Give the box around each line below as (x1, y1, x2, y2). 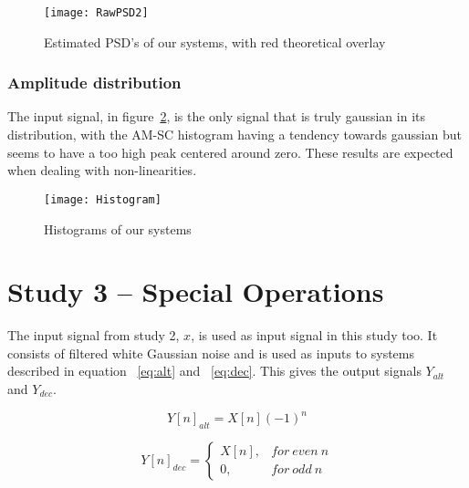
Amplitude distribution (7, 71, 182, 94)
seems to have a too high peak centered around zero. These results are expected (7, 142, 453, 161)
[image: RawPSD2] (44, 6, 149, 19)
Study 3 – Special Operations (7, 273, 384, 310)
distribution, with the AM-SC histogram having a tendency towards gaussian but (7, 125, 462, 144)
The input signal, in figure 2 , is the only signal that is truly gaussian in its (7, 107, 425, 126)
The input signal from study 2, (7, 326, 180, 345)
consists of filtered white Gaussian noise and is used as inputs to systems (7, 343, 414, 362)
